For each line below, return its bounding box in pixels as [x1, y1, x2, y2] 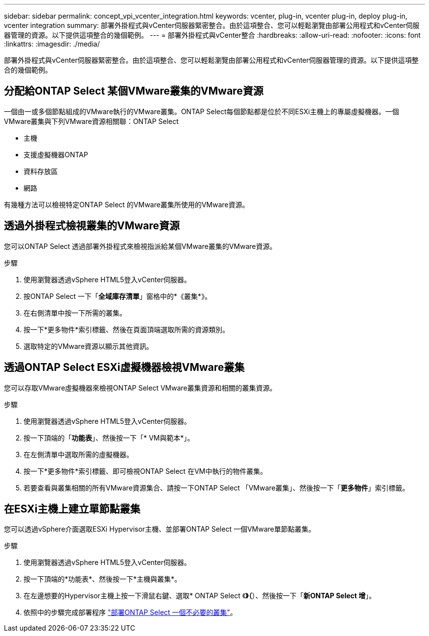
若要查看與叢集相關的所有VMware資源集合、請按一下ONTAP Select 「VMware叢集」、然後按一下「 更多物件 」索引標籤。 [24, 483, 409, 492]
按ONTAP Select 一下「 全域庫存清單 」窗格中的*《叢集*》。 [24, 292, 212, 300]
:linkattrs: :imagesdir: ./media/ [4, 40, 100, 48]
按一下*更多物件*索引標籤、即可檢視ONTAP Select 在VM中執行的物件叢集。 [24, 466, 267, 475]
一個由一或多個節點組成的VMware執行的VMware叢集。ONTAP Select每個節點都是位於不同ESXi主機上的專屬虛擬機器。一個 [4, 107, 399, 116]
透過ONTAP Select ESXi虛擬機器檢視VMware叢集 [4, 361, 245, 374]
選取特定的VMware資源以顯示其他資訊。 [24, 342, 153, 350]
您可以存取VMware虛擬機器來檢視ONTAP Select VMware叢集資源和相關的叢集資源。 [4, 383, 277, 392]
